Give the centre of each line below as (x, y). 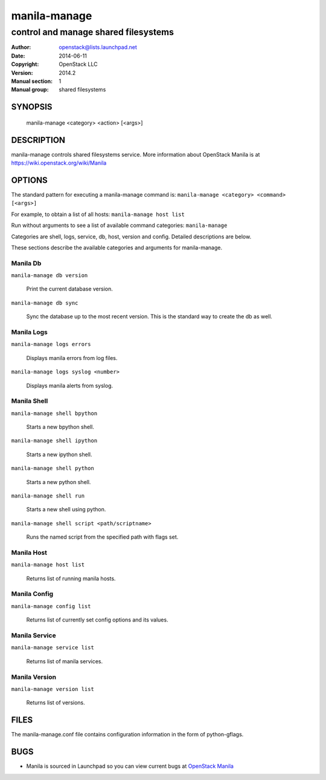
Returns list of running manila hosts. (71, 578)
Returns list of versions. (56, 703)
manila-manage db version (50, 276)
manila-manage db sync (45, 303)
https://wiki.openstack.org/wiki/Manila (59, 163)
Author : (21, 47)
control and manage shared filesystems (93, 32)
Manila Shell (30, 401)
